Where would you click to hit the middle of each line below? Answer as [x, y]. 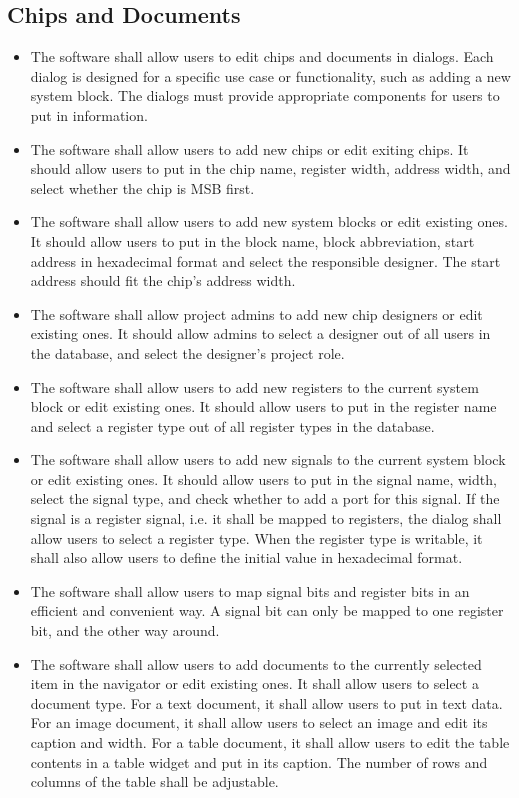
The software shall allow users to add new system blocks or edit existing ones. [269, 221]
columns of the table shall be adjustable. [154, 781]
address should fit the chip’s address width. [163, 280]
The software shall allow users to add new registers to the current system [254, 386]
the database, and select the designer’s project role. [187, 352]
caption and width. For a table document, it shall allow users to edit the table [270, 742]
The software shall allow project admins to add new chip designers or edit [256, 313]
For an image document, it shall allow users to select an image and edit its [259, 722]
